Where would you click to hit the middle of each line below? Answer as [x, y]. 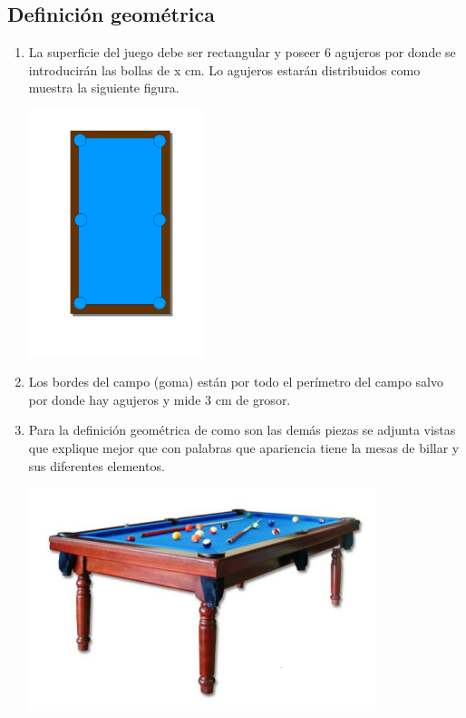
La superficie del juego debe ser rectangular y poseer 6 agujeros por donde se [242, 52]
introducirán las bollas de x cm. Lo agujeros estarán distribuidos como [224, 69]
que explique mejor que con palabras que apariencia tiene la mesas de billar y [244, 448]
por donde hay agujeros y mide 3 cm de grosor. [160, 399]
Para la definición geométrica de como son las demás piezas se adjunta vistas [242, 430]
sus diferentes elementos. [97, 465]
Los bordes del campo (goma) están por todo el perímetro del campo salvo [236, 382]
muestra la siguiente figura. [104, 88]
